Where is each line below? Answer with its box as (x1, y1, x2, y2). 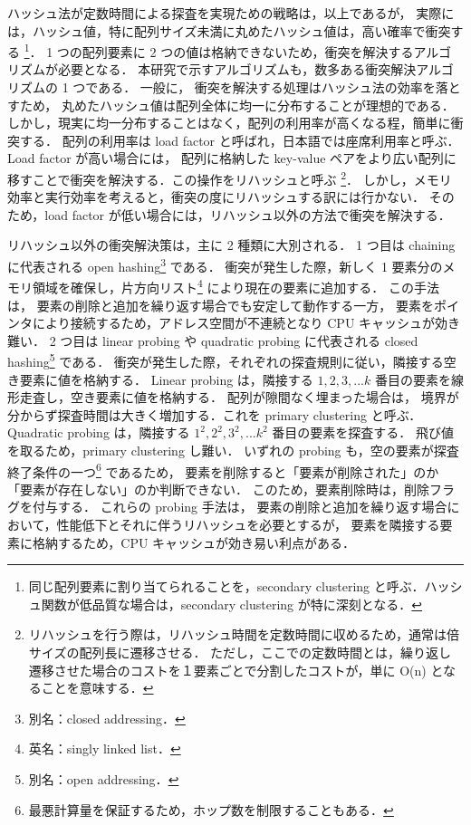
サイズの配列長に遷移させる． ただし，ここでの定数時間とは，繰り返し (28, 642, 452, 661)
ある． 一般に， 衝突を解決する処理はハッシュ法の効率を (98, 78, 436, 97)
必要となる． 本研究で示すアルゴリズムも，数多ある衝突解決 (57, 60, 417, 79)
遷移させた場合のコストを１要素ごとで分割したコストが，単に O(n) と (28, 660, 444, 679)
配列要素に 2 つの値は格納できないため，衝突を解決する (82, 42, 414, 61)
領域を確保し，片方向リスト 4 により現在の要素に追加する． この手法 (32, 275, 439, 296)
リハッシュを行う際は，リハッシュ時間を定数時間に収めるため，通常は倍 (28, 625, 460, 644)
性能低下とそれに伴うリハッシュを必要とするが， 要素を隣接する (56, 514, 440, 533)
